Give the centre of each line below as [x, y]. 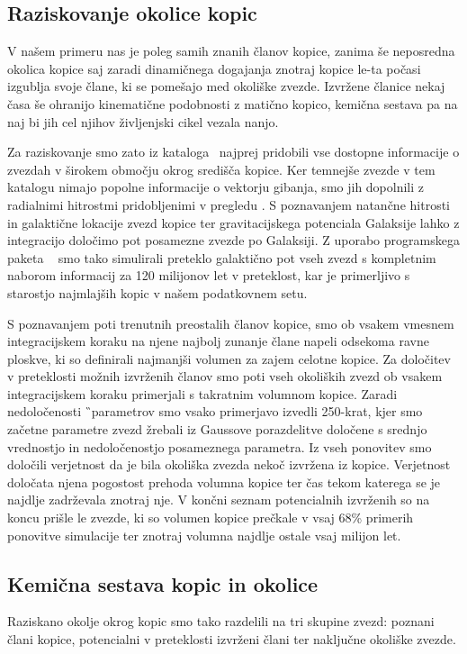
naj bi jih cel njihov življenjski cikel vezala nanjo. [143, 121]
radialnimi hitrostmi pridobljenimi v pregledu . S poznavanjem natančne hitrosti [229, 204]
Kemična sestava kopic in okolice [163, 583]
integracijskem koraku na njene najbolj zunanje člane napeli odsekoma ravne [218, 341]
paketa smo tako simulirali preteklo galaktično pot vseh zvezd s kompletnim [222, 257]
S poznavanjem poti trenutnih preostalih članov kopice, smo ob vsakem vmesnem [231, 323]
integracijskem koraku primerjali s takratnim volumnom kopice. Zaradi [202, 393]
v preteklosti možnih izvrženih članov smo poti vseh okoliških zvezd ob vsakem [225, 376]
